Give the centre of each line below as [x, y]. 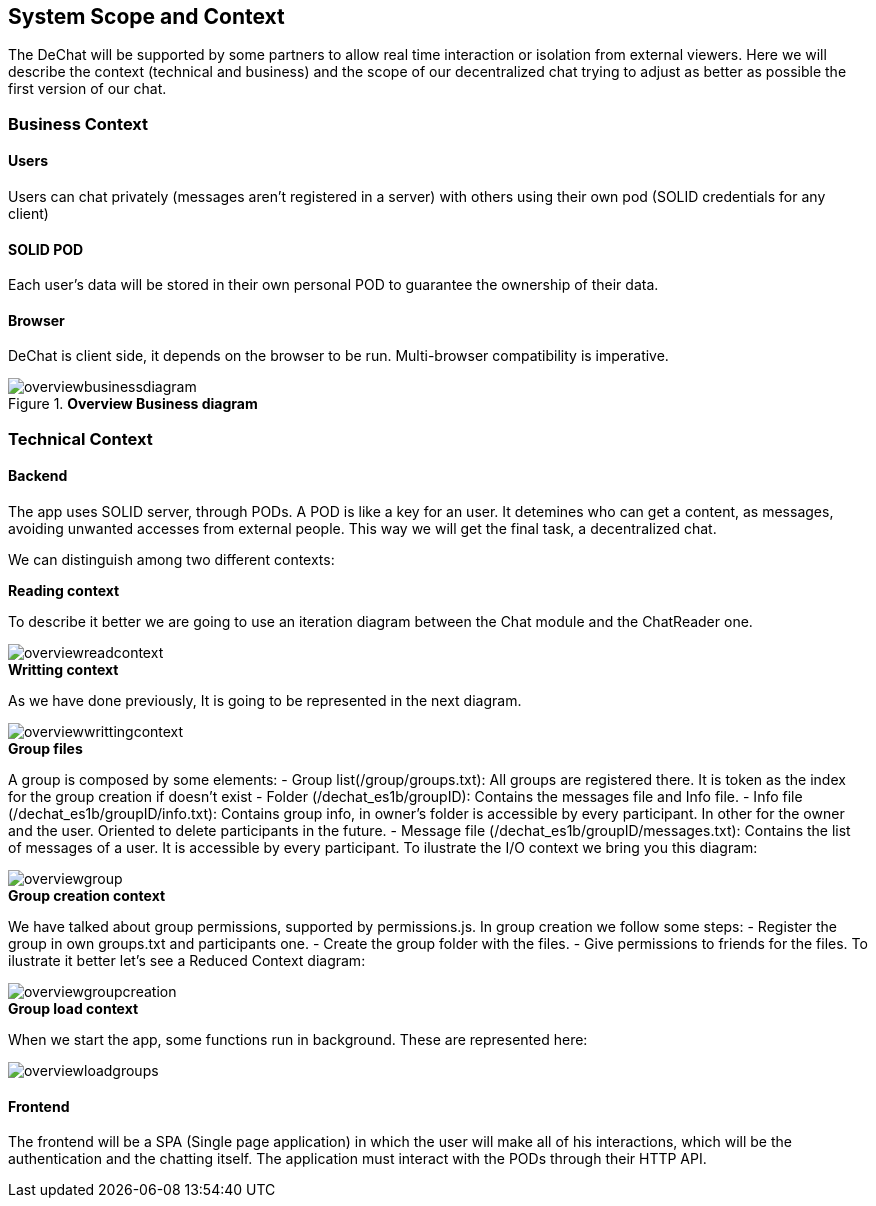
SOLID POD [46, 249]
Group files [45, 749]
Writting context [63, 670]
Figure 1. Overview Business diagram [133, 404]
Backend [38, 476]
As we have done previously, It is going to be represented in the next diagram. [265, 701]
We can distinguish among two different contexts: [171, 560]
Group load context [73, 1009]
